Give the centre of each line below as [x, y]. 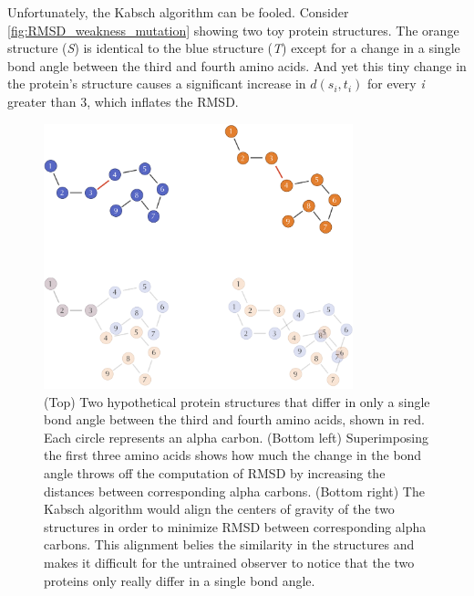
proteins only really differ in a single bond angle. [180, 580]
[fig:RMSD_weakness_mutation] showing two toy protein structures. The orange [233, 30]
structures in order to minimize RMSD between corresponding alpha [235, 526]
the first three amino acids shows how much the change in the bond [233, 455]
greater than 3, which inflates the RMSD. [123, 101]
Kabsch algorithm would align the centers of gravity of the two [219, 509]
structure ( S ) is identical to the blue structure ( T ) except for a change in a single [234, 48]
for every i [396, 84]
